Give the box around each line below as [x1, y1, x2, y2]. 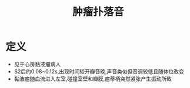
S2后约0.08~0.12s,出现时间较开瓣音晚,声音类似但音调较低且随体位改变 [14, 68, 185, 75]
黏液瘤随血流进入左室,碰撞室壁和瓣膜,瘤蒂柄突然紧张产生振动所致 [14, 75, 172, 82]
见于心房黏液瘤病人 [14, 61, 61, 68]
